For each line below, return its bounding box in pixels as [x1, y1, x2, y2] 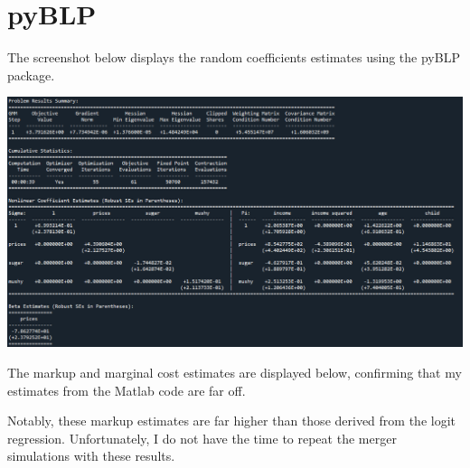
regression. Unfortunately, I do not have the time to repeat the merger [7, 428, 397, 447]
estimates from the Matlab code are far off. [7, 380, 246, 399]
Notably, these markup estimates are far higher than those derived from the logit [7, 411, 456, 430]
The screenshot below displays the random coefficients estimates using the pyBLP [7, 48, 460, 67]
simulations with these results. [7, 446, 175, 465]
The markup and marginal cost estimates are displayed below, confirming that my [7, 363, 462, 381]
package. [7, 65, 55, 84]
